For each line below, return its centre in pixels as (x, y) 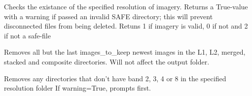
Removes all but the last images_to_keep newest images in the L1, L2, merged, (125, 52)
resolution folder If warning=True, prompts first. (78, 88)
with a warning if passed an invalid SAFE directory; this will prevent (108, 16)
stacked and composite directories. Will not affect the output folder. (107, 61)
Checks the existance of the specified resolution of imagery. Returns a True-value (126, 6)
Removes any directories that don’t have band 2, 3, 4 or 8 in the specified (115, 78)
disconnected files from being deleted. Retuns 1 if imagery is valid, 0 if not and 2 (126, 26)
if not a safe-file (27, 35)
